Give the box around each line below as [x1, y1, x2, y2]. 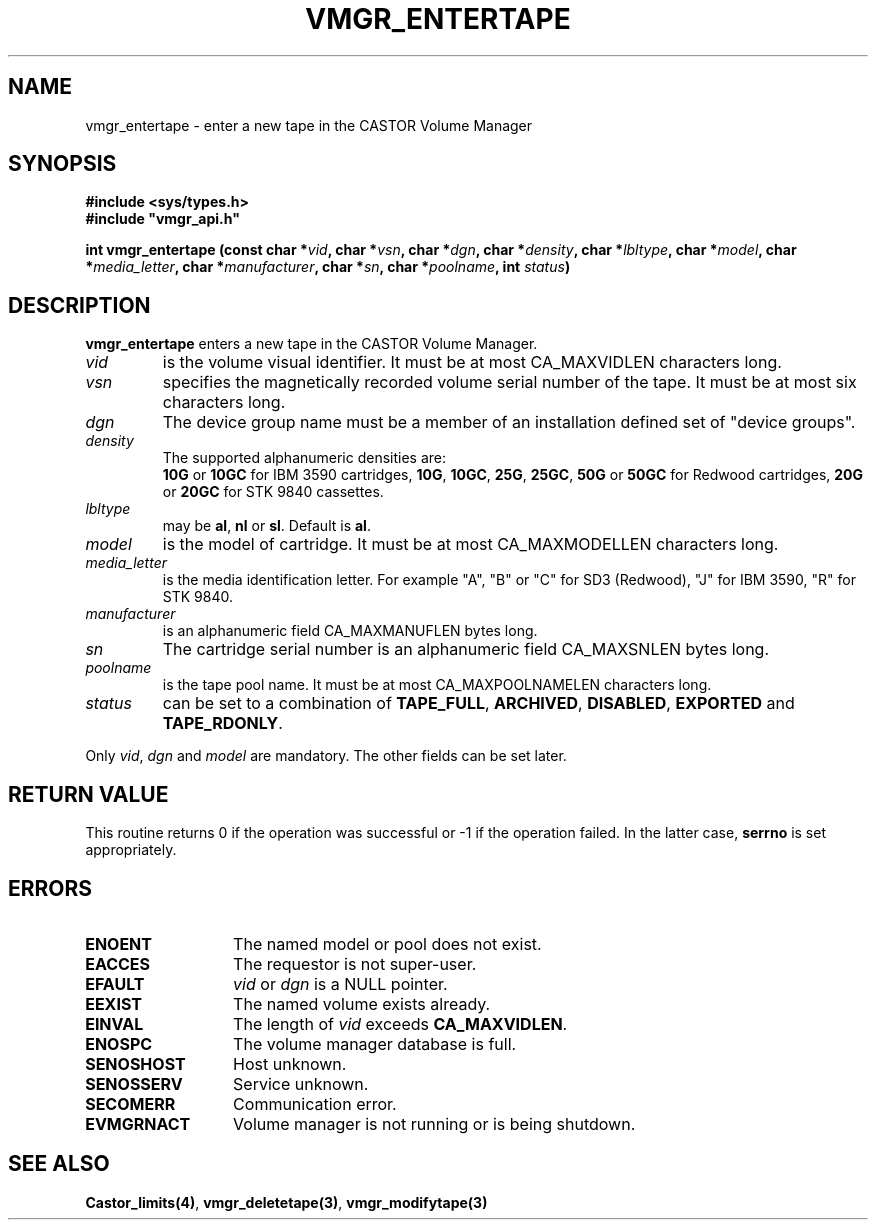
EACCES [85, 953, 151, 974]
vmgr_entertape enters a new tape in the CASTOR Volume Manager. [85, 335, 538, 353]
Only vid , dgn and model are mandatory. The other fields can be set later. [85, 747, 567, 765]
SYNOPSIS [8, 151, 117, 177]
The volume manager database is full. [233, 1033, 517, 1054]
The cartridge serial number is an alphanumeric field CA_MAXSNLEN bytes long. [162, 639, 769, 660]
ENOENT [85, 933, 152, 954]
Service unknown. [233, 1073, 369, 1094]
